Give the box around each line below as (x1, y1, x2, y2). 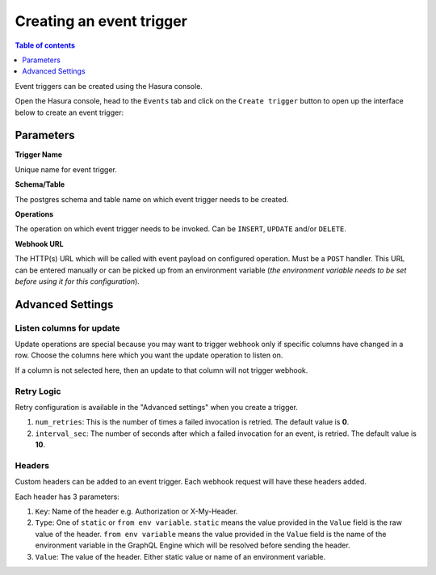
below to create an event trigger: (15, 108, 124, 117)
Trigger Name (15, 150, 63, 159)
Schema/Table (15, 180, 65, 189)
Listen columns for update (15, 322, 120, 333)
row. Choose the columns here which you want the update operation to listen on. (15, 350, 283, 360)
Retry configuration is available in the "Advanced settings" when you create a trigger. (15, 403, 299, 412)
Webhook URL (15, 239, 64, 248)
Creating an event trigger (15, 12, 187, 30)
